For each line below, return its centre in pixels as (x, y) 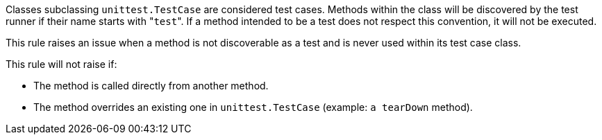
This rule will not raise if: (61, 64)
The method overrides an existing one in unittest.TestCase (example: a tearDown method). (253, 107)
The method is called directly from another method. (151, 86)
